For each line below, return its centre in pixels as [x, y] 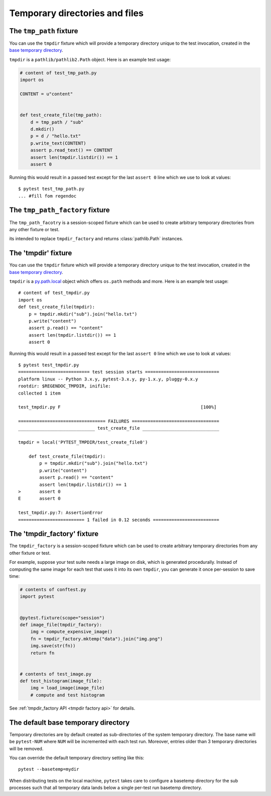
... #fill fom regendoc [47, 196]
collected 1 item [39, 393]
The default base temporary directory [70, 722]
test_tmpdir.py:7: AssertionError [60, 513]
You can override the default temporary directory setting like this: [77, 758]
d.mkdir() [42, 129]
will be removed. [26, 748]
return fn [42, 653]
